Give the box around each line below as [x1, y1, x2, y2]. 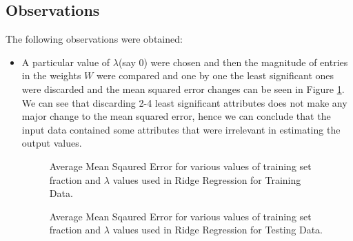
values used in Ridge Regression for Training [112, 172, 301, 187]
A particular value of [21, 54, 110, 69]
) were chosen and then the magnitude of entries [143, 54, 348, 69]
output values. [21, 136, 82, 150]
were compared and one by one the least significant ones [96, 68, 334, 83]
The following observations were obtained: [6, 32, 183, 46]
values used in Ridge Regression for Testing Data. [112, 222, 323, 237]
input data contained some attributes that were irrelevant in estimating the [21, 122, 341, 136]
